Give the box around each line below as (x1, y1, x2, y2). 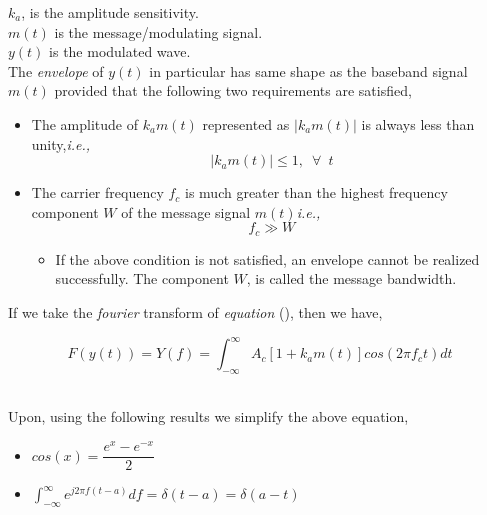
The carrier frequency (31, 182, 164, 203)
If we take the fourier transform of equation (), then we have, (8, 301, 383, 322)
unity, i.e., (31, 133, 91, 154)
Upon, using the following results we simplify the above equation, (8, 406, 409, 427)
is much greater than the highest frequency (185, 182, 448, 203)
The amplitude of (31, 113, 138, 134)
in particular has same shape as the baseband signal (149, 60, 468, 81)
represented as (202, 113, 290, 134)
